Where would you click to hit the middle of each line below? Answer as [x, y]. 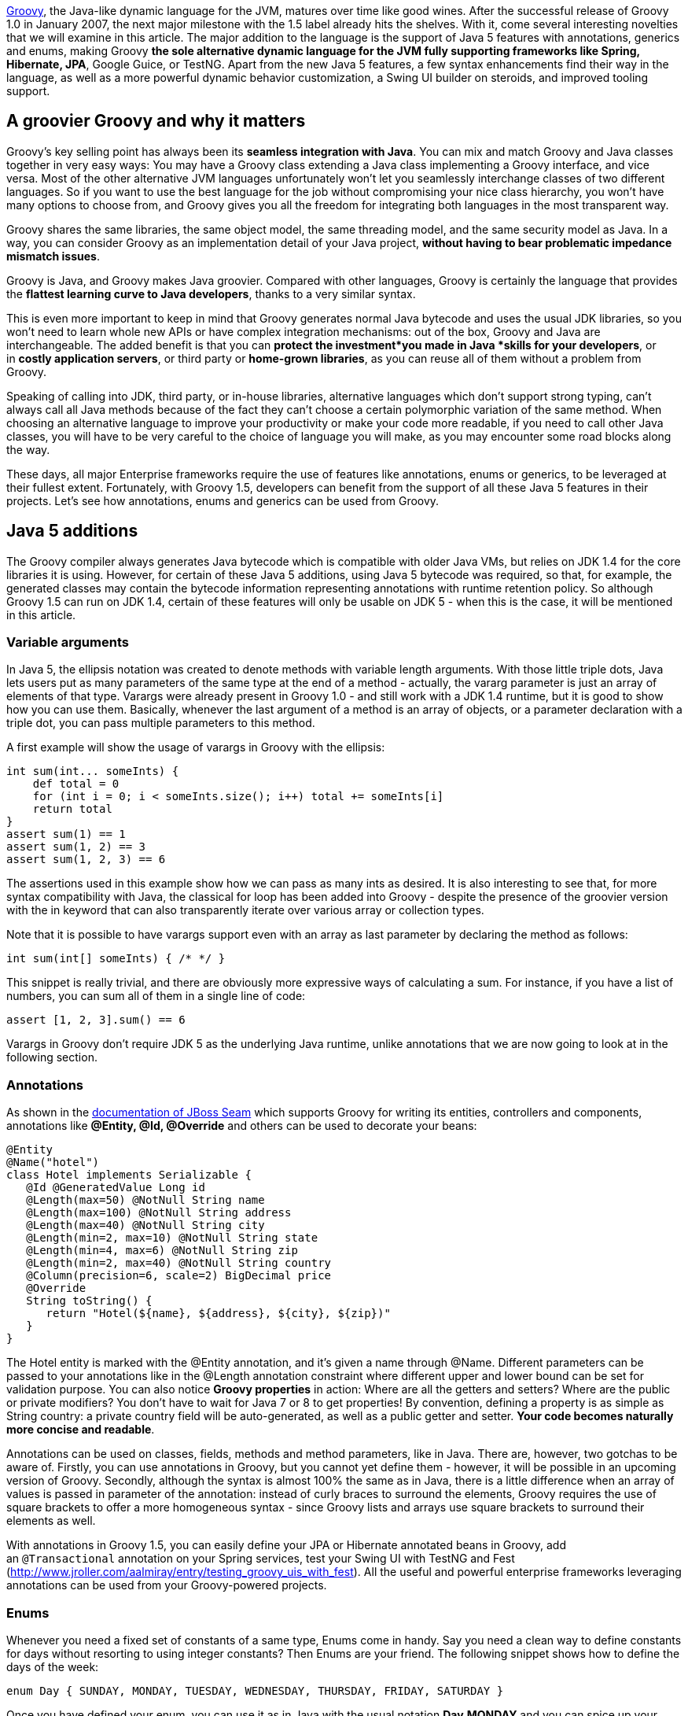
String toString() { [89, 1301]
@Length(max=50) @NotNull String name [145, 1200]
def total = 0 [76, 784]
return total [72, 809]
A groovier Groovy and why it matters [156, 121]
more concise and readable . [81, 1430]
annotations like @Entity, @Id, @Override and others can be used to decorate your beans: [242, 1126]
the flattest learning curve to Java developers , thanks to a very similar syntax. [211, 293]
